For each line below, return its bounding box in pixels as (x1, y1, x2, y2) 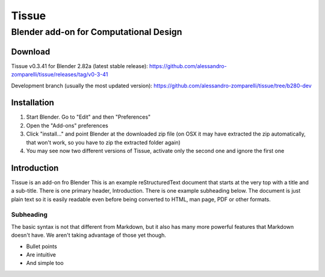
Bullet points (26, 243, 57, 250)
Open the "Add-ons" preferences (26, 122, 108, 129)
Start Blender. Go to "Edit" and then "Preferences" (26, 113, 151, 120)
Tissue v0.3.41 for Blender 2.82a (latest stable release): (11, 62, 149, 69)
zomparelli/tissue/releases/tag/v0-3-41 (11, 71, 108, 78)
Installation (11, 98, 54, 108)
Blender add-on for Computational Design (11, 26, 182, 37)
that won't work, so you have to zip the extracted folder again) (26, 138, 181, 146)
